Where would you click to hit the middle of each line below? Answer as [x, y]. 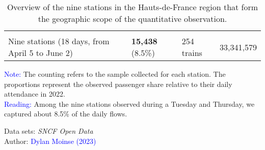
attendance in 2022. [35, 94]
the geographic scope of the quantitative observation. [132, 19]
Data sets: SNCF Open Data [49, 130]
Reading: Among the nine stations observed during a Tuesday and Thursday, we [129, 103]
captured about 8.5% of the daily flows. [66, 114]
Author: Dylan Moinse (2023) [50, 141]
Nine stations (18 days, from [59, 41]
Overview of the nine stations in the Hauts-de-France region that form [132, 7]
